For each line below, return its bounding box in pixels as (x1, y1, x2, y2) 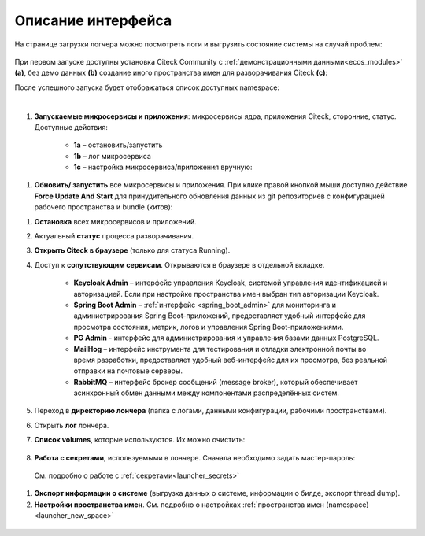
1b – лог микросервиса (73, 151, 151, 161)
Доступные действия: (34, 122, 108, 131)
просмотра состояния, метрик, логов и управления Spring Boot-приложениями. (73, 322, 344, 331)
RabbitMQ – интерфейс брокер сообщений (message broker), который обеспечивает (73, 377, 358, 386)
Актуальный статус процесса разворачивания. (34, 231, 194, 241)
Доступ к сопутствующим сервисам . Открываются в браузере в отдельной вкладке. (34, 260, 325, 269)
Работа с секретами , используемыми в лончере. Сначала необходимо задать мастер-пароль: (34, 453, 356, 462)
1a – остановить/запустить (73, 140, 163, 150)
